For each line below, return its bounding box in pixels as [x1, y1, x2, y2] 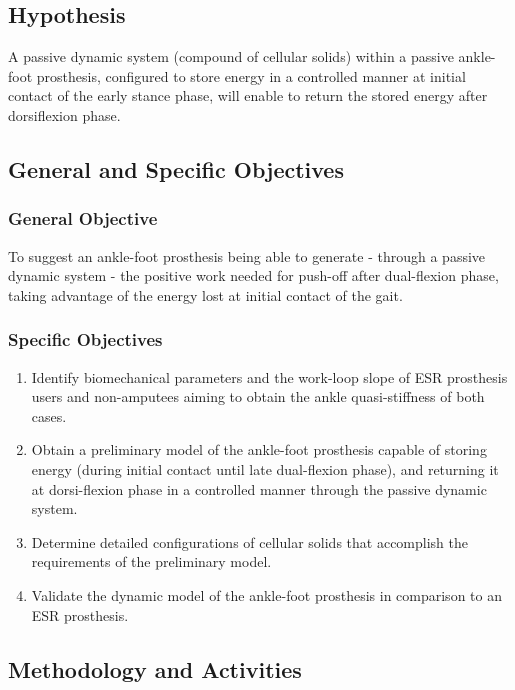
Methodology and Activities [8, 653, 302, 684]
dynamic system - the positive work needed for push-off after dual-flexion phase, [8, 265, 499, 286]
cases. [31, 405, 67, 426]
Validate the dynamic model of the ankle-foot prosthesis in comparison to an [31, 584, 502, 605]
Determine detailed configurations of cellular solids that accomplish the [31, 531, 468, 552]
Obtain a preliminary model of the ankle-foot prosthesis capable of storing [31, 439, 487, 460]
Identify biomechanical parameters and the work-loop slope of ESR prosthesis [31, 366, 508, 387]
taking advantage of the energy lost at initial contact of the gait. [8, 284, 403, 305]
